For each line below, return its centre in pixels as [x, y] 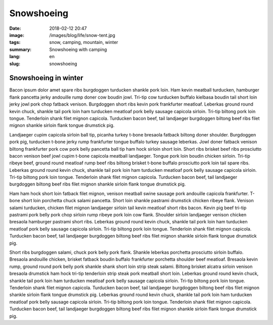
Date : [15, 28]
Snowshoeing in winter [46, 78]
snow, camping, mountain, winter [84, 42]
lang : [15, 57]
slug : [15, 64]
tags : [15, 42]
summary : [20, 49]
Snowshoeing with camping [78, 49]
